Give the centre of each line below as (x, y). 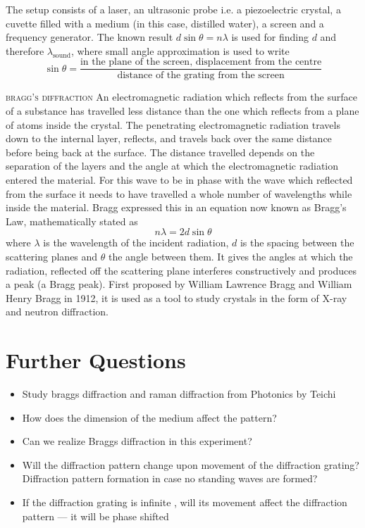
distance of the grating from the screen (201, 76)
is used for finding (270, 37)
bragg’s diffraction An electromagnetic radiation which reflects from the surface (181, 97)
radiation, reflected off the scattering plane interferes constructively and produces (181, 270)
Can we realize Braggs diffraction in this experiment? (137, 441)
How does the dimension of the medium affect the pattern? (149, 417)
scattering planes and (52, 256)
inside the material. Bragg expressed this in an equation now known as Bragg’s (176, 207)
